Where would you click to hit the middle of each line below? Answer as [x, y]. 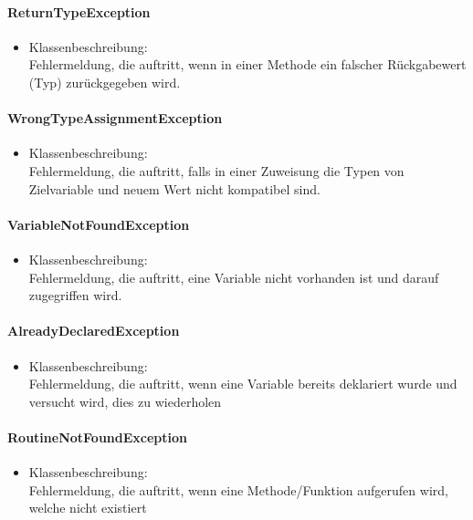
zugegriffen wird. [75, 295]
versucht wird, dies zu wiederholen [125, 401]
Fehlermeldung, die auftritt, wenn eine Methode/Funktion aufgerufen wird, [238, 489]
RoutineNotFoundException [97, 437]
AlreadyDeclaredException [94, 331]
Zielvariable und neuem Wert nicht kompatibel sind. [174, 188]
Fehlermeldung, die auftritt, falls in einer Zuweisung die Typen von [216, 170]
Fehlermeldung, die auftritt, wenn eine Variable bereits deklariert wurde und [243, 384]
